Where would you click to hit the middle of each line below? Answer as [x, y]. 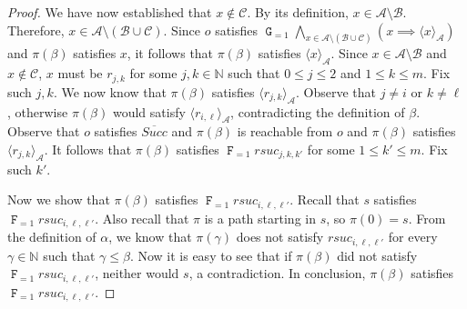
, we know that [150, 237]
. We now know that [110, 91]
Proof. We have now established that [110, 12]
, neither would [137, 273]
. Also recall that [142, 218]
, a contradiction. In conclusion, [277, 273]
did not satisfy [377, 255]
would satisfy [149, 111]
